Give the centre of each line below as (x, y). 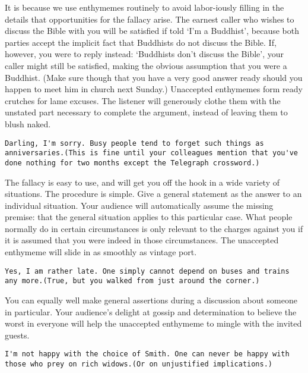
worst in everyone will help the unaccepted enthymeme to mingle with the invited (153, 323)
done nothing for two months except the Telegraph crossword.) (132, 163)
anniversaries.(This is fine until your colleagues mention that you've (151, 153)
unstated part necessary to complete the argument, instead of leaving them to (146, 112)
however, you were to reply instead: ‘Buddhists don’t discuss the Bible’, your (145, 54)
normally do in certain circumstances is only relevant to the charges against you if (154, 228)
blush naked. (28, 123)
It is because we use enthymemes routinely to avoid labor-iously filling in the (145, 7)
